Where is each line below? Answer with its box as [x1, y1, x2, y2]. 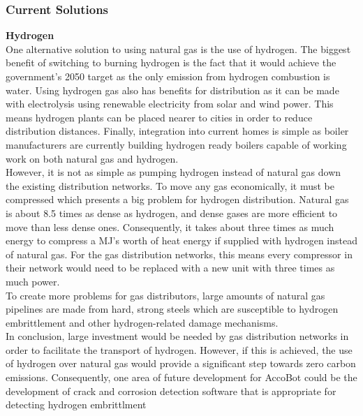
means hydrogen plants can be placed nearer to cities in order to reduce [6, 110, 313, 124]
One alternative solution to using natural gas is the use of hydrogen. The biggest [6, 41, 351, 56]
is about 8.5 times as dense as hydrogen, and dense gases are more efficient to [6, 205, 338, 220]
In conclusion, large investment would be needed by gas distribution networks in [6, 329, 349, 343]
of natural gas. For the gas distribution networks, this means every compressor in [6, 246, 353, 261]
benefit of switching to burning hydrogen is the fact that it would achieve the [6, 55, 336, 70]
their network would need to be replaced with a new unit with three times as [6, 260, 335, 275]
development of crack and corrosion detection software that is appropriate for [6, 383, 336, 398]
